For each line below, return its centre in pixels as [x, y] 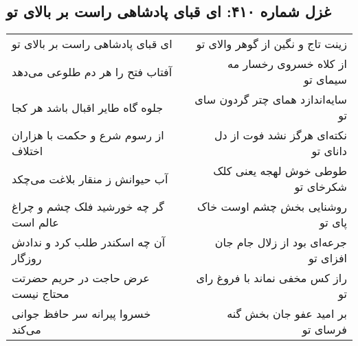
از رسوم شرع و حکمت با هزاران [88, 135]
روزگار [27, 258]
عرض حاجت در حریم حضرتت [81, 278]
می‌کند [26, 330]
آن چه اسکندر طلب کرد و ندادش [89, 242]
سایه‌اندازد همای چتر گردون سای [271, 100]
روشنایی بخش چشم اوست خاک [272, 207]
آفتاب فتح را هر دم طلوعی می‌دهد [92, 71]
